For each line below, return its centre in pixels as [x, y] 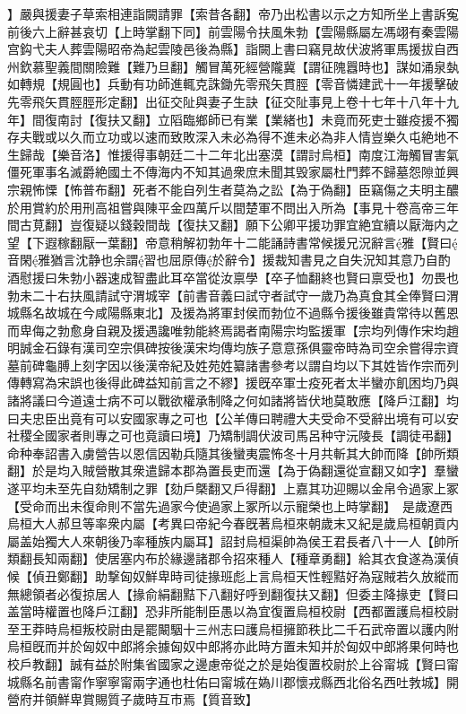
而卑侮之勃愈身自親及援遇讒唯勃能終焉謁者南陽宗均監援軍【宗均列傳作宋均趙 [233, 330]
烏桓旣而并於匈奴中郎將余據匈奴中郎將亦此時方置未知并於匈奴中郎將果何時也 [233, 646]
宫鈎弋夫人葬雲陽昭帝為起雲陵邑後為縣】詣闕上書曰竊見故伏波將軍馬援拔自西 [233, 49]
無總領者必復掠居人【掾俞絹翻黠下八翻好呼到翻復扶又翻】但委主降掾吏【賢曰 [233, 593]
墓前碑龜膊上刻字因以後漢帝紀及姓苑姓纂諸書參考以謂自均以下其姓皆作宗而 [227, 365]
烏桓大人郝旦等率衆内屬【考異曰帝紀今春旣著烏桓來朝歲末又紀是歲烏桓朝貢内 [233, 523]
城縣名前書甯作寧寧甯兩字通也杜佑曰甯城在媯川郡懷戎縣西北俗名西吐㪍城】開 [233, 681]
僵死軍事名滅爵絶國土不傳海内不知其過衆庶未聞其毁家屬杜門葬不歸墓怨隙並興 [233, 172]
